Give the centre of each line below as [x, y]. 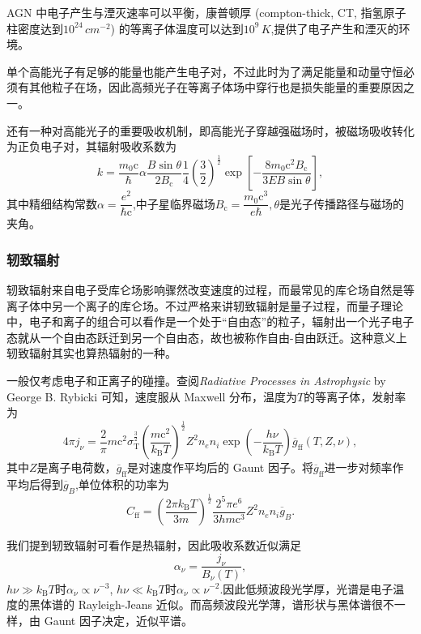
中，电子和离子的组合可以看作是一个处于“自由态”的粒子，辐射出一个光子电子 [210, 321]
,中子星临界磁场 [174, 203]
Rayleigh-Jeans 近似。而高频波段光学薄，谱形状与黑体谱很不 [236, 604]
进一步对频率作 [364, 467]
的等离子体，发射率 [355, 396]
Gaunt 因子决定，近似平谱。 [118, 620]
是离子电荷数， [77, 467]
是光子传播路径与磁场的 [341, 203]
